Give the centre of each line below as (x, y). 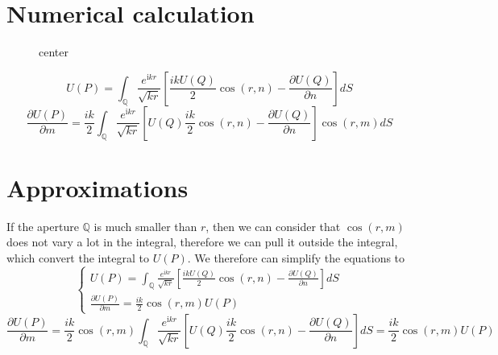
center (54, 52)
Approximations (98, 187)
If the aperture (43, 226)
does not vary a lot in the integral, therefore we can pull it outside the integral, (202, 242)
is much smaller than (145, 226)
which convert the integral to (78, 258)
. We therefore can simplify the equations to (296, 258)
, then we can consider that (273, 226)
